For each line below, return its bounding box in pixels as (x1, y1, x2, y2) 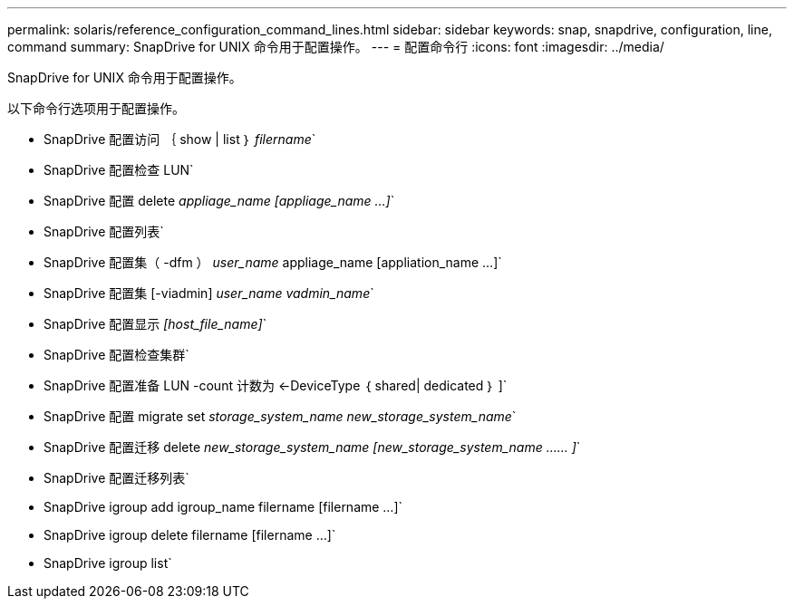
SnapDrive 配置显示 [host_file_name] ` (44, 316, 267, 332)
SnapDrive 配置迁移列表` (44, 470, 189, 486)
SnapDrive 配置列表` (44, 224, 164, 239)
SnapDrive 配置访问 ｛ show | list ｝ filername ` (44, 131, 316, 147)
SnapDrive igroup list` (44, 555, 172, 571)
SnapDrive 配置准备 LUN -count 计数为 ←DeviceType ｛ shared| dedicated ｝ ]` (44, 378, 508, 393)
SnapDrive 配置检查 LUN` (44, 162, 194, 178)
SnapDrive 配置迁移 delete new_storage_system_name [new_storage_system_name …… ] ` (44, 439, 581, 455)
